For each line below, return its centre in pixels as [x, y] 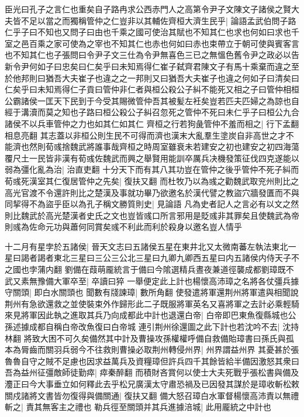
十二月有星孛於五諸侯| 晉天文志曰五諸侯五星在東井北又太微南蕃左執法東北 [146, 246]
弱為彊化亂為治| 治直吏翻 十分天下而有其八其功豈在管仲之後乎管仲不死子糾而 [152, 169]
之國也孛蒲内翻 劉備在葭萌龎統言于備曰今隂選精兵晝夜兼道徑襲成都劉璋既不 [149, 269]
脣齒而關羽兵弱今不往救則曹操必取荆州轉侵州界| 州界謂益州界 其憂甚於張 [160, 349]
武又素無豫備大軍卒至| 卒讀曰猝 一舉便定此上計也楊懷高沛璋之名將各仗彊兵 [148, 280]
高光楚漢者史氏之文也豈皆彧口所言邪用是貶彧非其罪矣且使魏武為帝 [172, 215]
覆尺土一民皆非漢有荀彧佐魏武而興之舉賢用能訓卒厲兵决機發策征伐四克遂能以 [152, 158]
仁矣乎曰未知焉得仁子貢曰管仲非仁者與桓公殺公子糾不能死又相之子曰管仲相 [148, 89]
